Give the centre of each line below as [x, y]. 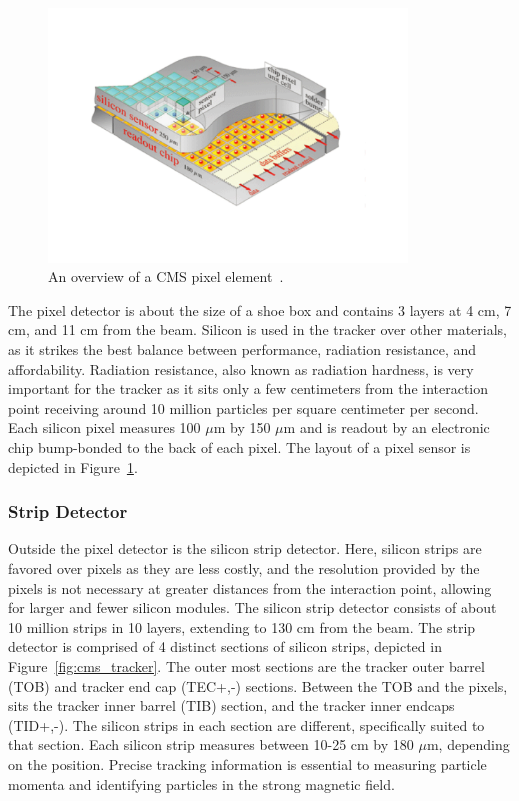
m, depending [468, 744]
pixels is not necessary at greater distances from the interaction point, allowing [250, 587]
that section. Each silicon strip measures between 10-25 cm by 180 [211, 744]
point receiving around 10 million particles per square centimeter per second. [243, 407]
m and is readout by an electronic [386, 427]
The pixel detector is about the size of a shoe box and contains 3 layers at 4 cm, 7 [260, 309]
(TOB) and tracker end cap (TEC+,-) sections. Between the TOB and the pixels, [258, 685]
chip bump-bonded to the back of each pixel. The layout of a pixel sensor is [239, 447]
